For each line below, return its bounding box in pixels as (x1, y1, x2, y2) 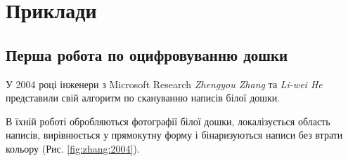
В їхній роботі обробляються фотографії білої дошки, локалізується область (6, 113, 330, 128)
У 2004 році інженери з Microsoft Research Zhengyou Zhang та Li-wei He (6, 76, 323, 91)
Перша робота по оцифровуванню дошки (6, 43, 288, 65)
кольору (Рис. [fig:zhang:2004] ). (6, 141, 140, 155)
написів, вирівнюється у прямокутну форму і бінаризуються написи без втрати (6, 127, 343, 142)
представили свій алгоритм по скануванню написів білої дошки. (6, 90, 281, 105)
